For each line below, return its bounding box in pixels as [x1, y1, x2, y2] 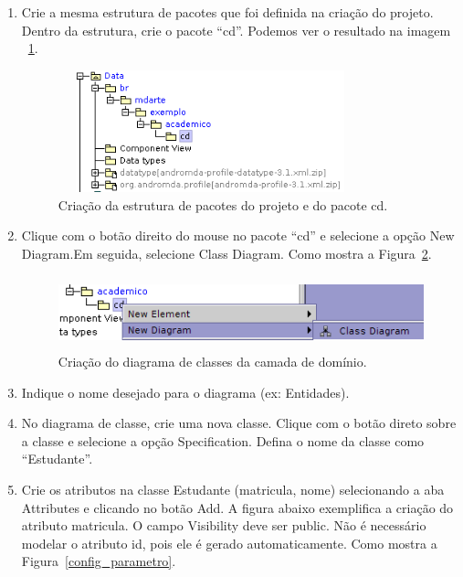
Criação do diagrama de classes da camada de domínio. [58, 352, 367, 371]
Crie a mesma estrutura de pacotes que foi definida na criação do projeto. [21, 3, 434, 21]
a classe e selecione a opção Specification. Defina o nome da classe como [21, 431, 425, 450]
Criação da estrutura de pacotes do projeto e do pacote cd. [58, 195, 388, 214]
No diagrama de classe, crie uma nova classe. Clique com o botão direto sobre [21, 413, 457, 433]
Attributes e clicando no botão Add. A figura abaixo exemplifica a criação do [21, 497, 454, 517]
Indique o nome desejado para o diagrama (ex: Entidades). [21, 382, 350, 401]
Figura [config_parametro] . [21, 551, 176, 571]
